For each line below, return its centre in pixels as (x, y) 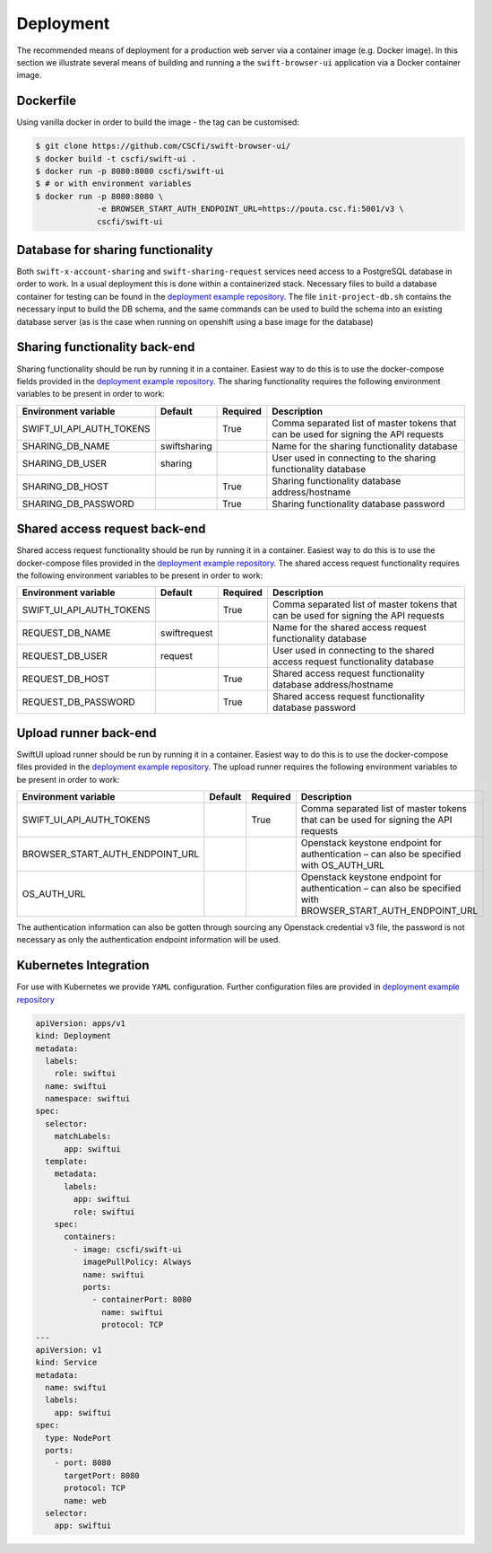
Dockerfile (47, 101)
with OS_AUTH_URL (343, 865)
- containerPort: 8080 (142, 1300)
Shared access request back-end (111, 529)
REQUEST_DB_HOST (66, 680)
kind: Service (66, 1363)
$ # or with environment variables (113, 184)
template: (67, 1162)
